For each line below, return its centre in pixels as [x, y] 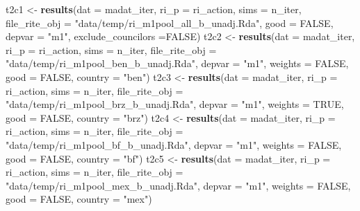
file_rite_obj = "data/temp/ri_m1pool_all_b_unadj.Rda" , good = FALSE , [170, 22]
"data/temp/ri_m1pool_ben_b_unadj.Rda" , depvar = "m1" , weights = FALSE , [177, 63]
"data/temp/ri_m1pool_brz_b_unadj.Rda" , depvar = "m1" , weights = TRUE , [175, 104]
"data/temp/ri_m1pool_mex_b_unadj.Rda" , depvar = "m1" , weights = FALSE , [178, 185]
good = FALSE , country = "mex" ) [79, 199]
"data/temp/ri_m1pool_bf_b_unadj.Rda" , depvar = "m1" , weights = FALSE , [174, 144]
